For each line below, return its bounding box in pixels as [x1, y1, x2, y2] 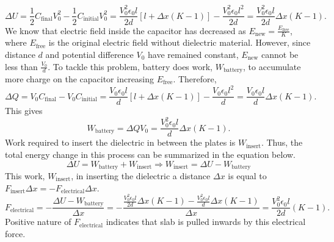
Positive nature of [5, 215, 71, 228]
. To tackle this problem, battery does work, [48, 60, 213, 73]
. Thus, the [261, 136, 303, 149]
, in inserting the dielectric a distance [71, 169, 211, 182]
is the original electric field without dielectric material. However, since [48, 36, 311, 49]
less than [5, 60, 38, 73]
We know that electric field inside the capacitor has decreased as [5, 24, 246, 37]
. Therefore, [173, 73, 217, 85]
